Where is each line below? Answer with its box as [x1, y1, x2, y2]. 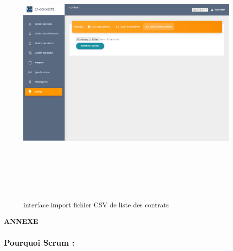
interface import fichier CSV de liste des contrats [23, 199, 169, 209]
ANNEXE [4, 216, 38, 226]
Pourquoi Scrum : [4, 236, 75, 249]
